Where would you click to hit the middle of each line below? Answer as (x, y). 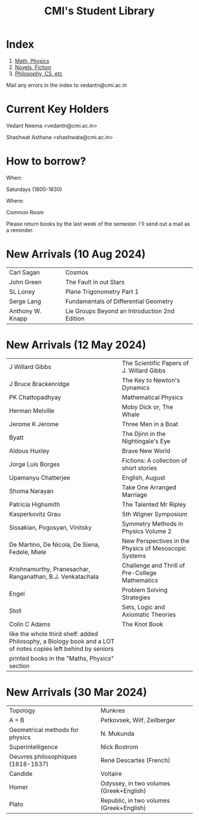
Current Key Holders (58, 109)
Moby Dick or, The (147, 407)
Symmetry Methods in (153, 524)
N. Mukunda (118, 733)
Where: (15, 201)
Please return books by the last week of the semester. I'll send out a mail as (98, 224)
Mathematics (140, 580)
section (20, 666)
